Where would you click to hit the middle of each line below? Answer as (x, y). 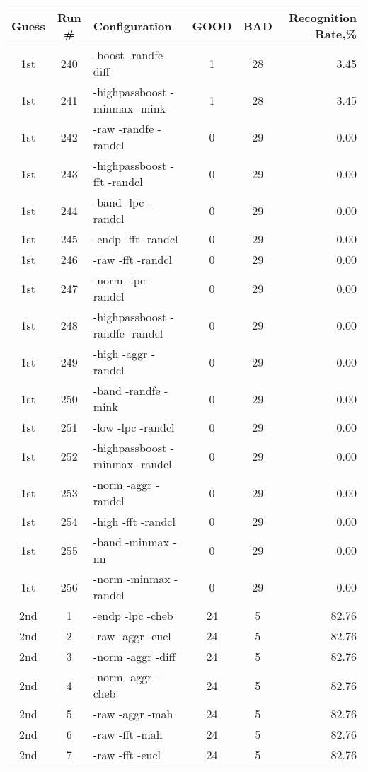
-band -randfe (127, 390)
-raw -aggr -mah (133, 714)
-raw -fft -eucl (127, 755)
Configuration (132, 25)
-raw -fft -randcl (133, 259)
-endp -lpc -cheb (133, 615)
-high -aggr (120, 353)
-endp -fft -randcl (136, 239)
